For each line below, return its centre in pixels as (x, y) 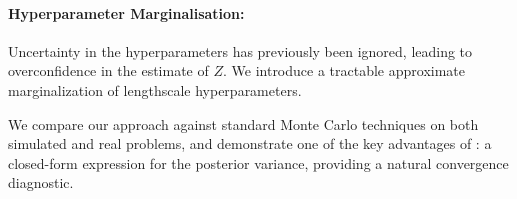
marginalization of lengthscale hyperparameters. (155, 89)
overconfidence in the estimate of (108, 70)
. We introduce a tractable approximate (344, 70)
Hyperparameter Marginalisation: (126, 12)
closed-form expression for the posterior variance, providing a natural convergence (258, 162)
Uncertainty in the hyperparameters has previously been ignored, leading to (240, 50)
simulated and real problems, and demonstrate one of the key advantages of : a (250, 143)
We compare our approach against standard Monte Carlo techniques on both (243, 123)
